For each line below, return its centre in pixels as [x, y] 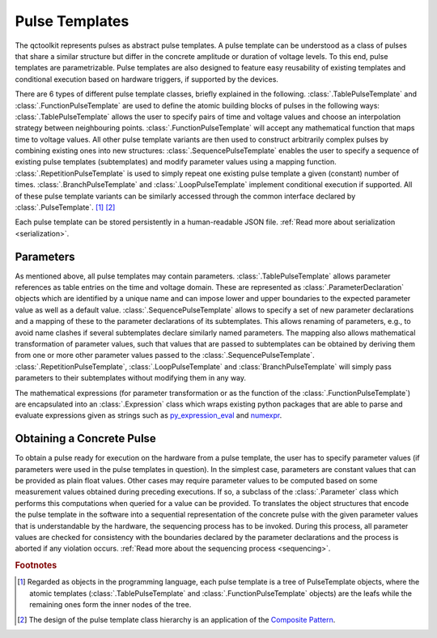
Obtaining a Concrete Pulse [86, 438]
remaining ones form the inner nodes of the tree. [110, 605]
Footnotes [36, 565]
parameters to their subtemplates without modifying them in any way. [131, 378]
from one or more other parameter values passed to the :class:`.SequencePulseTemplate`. [165, 355]
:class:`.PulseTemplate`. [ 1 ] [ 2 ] [65, 207]
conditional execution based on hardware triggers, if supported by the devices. [147, 79]
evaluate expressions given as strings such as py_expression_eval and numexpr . [148, 415]
